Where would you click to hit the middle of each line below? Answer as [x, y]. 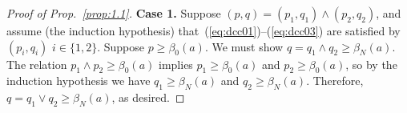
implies [176, 64]
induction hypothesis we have [79, 81]
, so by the [371, 64]
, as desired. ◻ [148, 97]
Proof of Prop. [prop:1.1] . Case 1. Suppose [114, 13]
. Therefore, [335, 81]
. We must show [244, 46]
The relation [37, 64]
